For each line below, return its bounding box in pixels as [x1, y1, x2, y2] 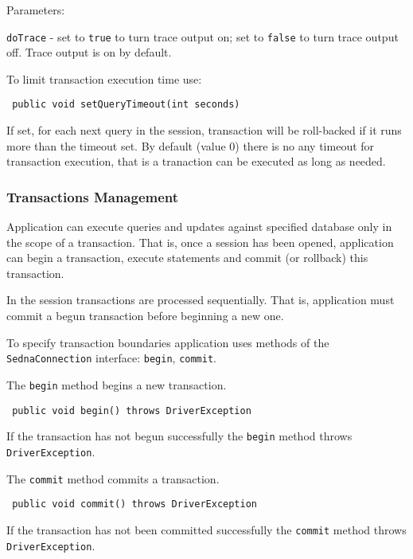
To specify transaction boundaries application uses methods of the [6, 334, 329, 350]
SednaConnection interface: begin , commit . [6, 350, 216, 366]
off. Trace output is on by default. [6, 44, 172, 61]
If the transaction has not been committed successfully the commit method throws [6, 521, 407, 537]
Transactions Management [6, 186, 179, 206]
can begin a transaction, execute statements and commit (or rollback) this [6, 249, 368, 266]
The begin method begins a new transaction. [6, 376, 227, 393]
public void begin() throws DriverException [12, 405, 251, 416]
